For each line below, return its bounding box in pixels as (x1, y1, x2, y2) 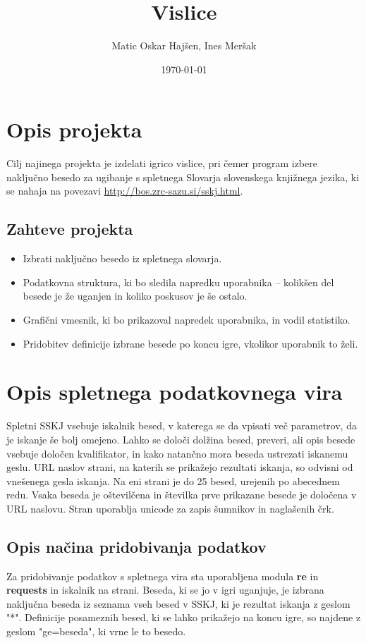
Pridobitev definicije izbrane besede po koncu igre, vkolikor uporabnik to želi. (23, 336, 358, 350)
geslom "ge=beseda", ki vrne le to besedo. (6, 624, 186, 639)
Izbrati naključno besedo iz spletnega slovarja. (23, 251, 222, 266)
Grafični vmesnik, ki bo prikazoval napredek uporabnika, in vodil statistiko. (23, 312, 350, 327)
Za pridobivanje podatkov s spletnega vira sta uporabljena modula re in (6, 568, 319, 583)
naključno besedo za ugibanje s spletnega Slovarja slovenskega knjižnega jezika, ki (6, 169, 360, 184)
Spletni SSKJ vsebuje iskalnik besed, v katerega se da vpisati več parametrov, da (6, 418, 357, 433)
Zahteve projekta (6, 218, 133, 240)
